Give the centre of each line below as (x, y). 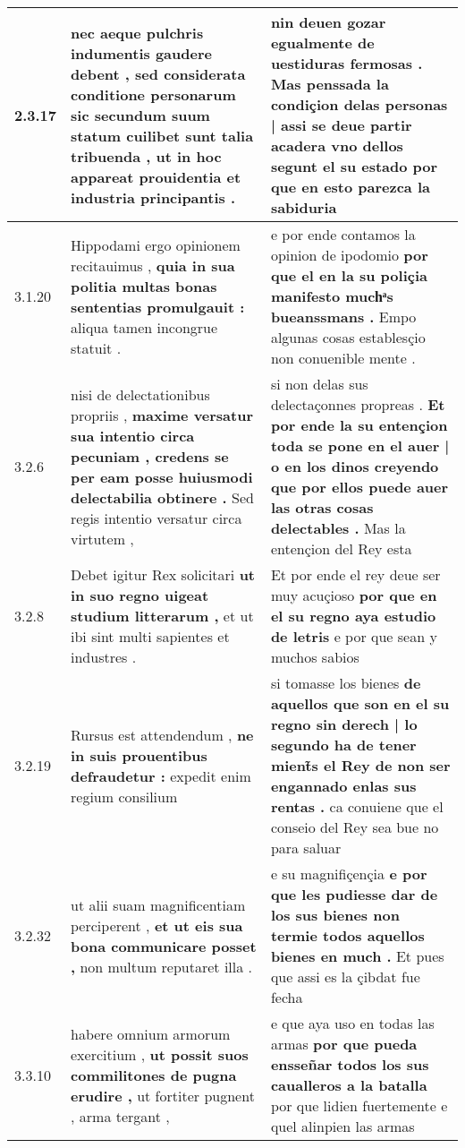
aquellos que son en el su (360, 703)
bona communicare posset (164, 946)
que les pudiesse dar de (354, 894)
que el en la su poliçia (349, 275)
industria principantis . (153, 197)
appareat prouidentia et (156, 176)
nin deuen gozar (328, 22)
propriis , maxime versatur (162, 415)
